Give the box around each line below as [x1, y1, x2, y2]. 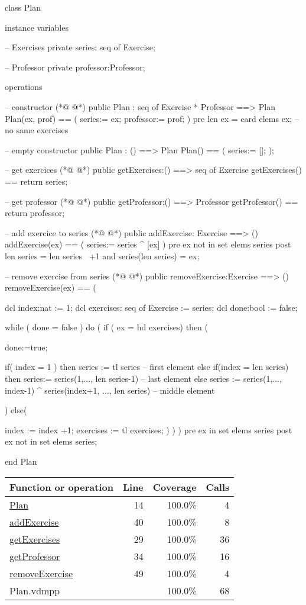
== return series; [5, 175, 68, 187]
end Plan [5, 455, 37, 468]
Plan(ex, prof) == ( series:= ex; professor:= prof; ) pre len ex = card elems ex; [5, 112, 292, 124]
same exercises [16, 124, 69, 136]
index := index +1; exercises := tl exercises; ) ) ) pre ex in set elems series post [5, 423, 292, 436]
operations [5, 81, 43, 93]
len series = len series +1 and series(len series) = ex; [5, 249, 200, 262]
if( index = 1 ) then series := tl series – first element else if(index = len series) [5, 361, 289, 373]
